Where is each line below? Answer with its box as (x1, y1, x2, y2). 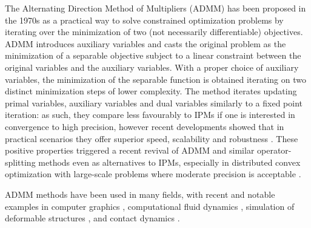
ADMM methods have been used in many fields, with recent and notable (5, 187, 275, 200)
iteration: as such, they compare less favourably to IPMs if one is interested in (5, 108, 295, 121)
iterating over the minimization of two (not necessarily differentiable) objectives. (5, 25, 303, 38)
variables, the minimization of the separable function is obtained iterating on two (5, 73, 306, 85)
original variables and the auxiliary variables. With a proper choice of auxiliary (5, 60, 299, 73)
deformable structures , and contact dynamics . (5, 212, 180, 224)
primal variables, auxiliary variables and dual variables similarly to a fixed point (5, 96, 303, 109)
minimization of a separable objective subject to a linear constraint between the (5, 49, 301, 62)
